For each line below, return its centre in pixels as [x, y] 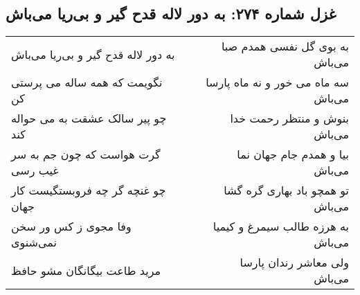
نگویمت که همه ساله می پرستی [87, 82]
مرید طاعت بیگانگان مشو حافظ [86, 270]
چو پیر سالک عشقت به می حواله [89, 118]
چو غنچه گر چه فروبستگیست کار [89, 190]
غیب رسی [35, 170]
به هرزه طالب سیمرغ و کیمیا [281, 226]
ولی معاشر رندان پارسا [294, 262]
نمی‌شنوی [34, 242]
